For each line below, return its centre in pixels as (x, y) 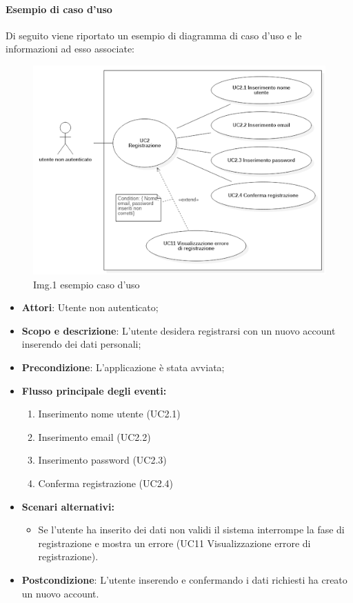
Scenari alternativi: (68, 506)
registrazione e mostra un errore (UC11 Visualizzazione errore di (174, 543)
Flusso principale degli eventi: (94, 390)
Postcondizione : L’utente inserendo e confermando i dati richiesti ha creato (184, 579)
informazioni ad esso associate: (70, 49)
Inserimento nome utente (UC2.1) (109, 414)
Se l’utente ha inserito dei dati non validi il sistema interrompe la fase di (191, 530)
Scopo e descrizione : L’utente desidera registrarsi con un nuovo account (179, 330)
